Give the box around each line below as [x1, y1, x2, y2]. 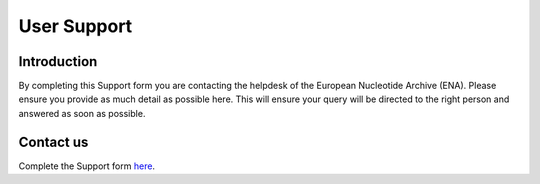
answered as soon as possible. [18, 107, 146, 119]
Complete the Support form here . [18, 160, 155, 172]
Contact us [18, 133, 89, 150]
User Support [18, 15, 133, 37]
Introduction [18, 53, 98, 70]
